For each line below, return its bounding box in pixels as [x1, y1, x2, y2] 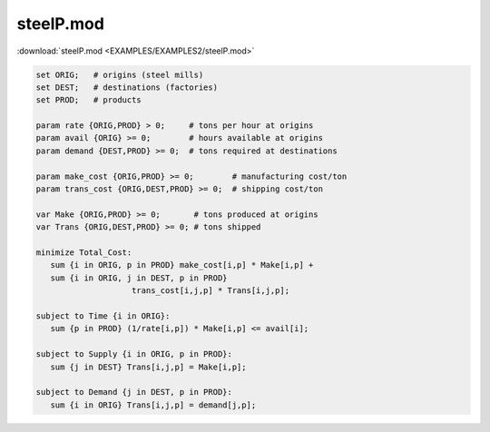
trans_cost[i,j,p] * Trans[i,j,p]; [132, 286, 290, 296]
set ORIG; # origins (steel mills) [35, 69, 204, 80]
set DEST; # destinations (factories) [35, 82, 218, 93]
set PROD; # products [35, 95, 142, 105]
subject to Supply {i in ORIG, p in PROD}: [35, 349, 233, 359]
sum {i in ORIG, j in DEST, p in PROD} [50, 272, 228, 283]
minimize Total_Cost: [35, 248, 132, 258]
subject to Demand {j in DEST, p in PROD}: [35, 387, 233, 398]
